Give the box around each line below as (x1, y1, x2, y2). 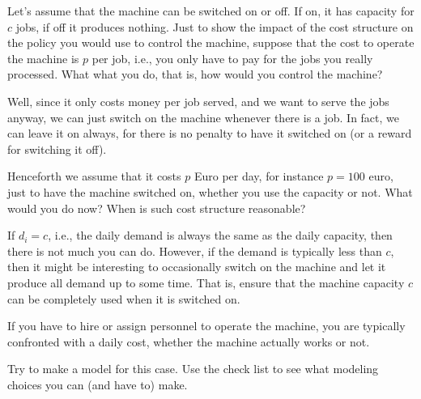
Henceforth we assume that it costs (7, 168, 181, 185)
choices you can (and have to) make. (7, 376, 188, 393)
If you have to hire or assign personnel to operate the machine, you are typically (7, 317, 406, 334)
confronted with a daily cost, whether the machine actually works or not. (7, 333, 370, 350)
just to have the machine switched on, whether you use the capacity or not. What (7, 183, 413, 200)
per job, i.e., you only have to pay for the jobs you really (91, 49, 373, 66)
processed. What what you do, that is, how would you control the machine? (7, 66, 383, 83)
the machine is (7, 49, 79, 66)
